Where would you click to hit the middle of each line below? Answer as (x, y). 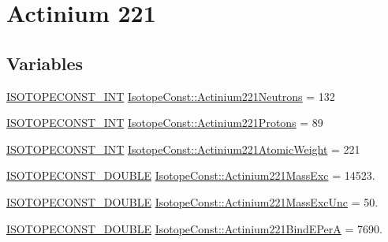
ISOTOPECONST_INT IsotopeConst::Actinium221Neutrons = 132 (171, 96)
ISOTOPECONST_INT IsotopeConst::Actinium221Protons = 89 (165, 123)
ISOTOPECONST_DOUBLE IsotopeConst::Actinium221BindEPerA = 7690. (194, 228)
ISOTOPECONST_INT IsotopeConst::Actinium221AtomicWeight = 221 (183, 149)
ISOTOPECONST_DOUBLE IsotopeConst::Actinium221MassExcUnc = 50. (192, 201)
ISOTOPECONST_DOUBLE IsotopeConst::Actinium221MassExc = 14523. (191, 175)
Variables (45, 63)
